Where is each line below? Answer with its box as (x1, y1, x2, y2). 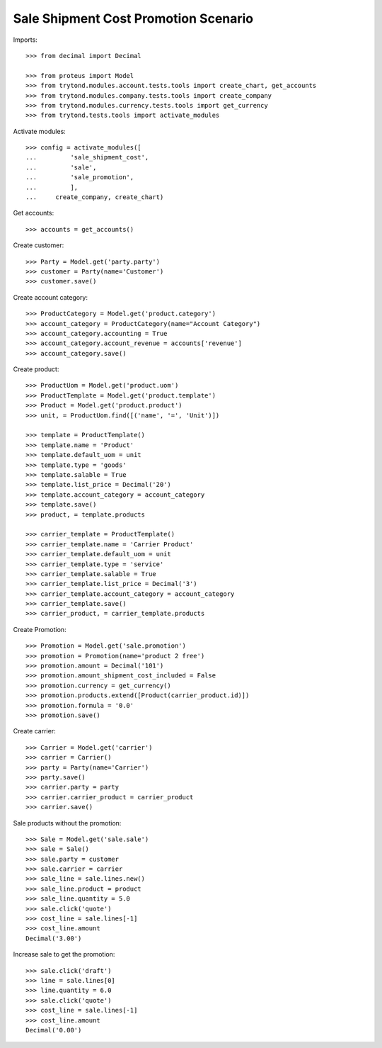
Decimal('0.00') (25, 1026, 82, 1034)
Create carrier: (13, 727, 56, 736)
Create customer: (13, 241, 64, 249)
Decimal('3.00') (25, 934, 82, 942)
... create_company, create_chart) (25, 193, 164, 201)
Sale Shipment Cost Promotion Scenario (13, 11, 254, 26)
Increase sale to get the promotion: (13, 950, 115, 959)
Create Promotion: (13, 625, 66, 633)
